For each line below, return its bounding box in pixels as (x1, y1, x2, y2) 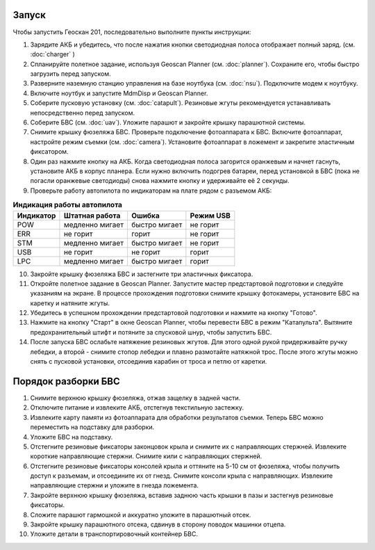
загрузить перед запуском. (30, 70, 111, 78)
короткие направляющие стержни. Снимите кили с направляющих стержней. (30, 452, 262, 460)
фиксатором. (30, 147, 69, 156)
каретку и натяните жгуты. (30, 299, 110, 307)
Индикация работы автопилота (12, 200, 123, 210)
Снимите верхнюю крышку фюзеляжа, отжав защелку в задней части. (30, 394, 241, 402)
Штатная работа (63, 211, 121, 220)
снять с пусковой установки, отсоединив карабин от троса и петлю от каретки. (30, 357, 267, 366)
